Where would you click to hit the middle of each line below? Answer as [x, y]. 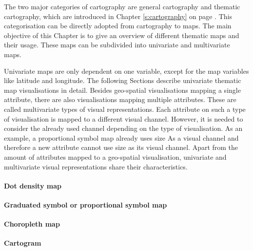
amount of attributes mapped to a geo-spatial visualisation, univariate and [115, 157]
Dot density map [33, 185]
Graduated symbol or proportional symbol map [86, 204]
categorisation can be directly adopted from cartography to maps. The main [118, 26]
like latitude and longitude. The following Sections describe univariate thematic [123, 80]
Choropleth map [32, 224]
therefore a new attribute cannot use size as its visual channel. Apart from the [121, 147]
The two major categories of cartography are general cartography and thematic [122, 6]
